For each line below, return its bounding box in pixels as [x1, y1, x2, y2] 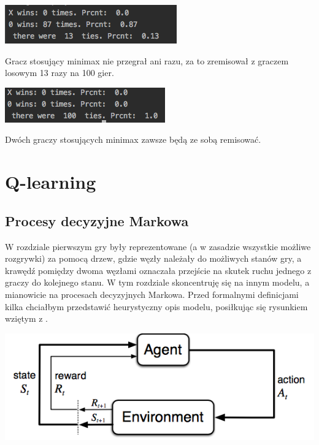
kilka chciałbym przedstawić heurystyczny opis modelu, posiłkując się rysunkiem [5, 300, 308, 313]
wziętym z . [5, 312, 48, 325]
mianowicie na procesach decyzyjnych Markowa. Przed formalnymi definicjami [5, 287, 299, 300]
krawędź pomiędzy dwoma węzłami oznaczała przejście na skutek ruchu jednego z [5, 264, 312, 276]
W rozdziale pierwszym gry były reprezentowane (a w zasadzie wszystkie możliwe [5, 240, 311, 253]
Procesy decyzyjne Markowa [5, 211, 189, 230]
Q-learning [5, 169, 96, 194]
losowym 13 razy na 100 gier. [5, 66, 114, 79]
